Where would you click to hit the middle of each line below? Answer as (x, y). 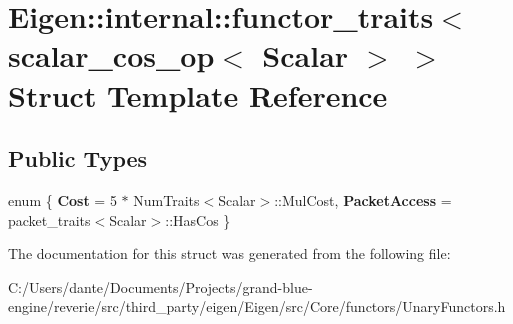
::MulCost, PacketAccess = (363, 199)
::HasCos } (198, 219)
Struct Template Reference (198, 94)
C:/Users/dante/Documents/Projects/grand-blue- (160, 286)
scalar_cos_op (111, 55)
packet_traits (49, 219)
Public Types (78, 158)
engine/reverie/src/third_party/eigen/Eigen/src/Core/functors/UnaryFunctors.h (257, 306)
